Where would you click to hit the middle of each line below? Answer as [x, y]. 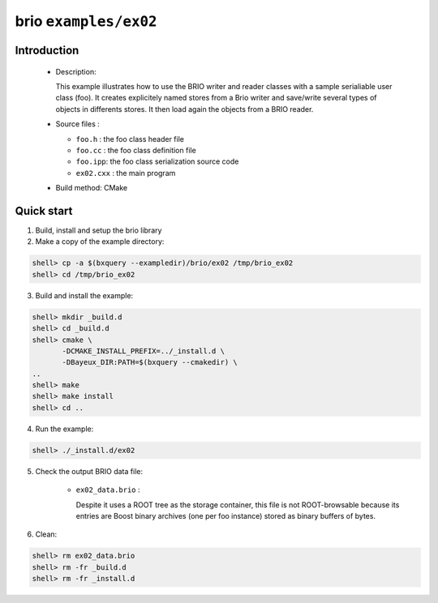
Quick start [44, 211]
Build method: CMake [92, 188]
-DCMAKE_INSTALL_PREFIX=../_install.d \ [143, 351]
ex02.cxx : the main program [126, 173]
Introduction [47, 50]
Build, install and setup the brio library [99, 230]
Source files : [78, 124]
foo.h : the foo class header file [130, 139]
